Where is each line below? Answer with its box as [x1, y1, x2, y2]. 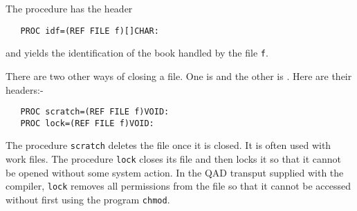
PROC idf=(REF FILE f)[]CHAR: [20, 26, 159, 36]
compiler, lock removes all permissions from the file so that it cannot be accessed [6, 179, 351, 193]
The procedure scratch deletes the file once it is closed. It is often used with [6, 138, 331, 152]
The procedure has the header [6, 1, 133, 15]
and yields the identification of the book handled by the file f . [6, 46, 268, 60]
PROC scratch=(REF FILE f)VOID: [20, 107, 170, 117]
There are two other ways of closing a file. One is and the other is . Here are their [6, 68, 352, 83]
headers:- [6, 82, 44, 97]
